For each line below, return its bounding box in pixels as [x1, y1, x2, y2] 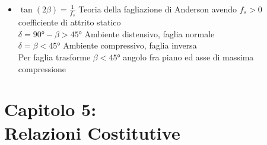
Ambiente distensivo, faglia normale [84, 27, 215, 40]
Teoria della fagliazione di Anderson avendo [78, 3, 237, 15]
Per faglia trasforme [18, 51, 91, 63]
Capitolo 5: [4, 97, 97, 121]
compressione [18, 62, 66, 75]
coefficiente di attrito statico [18, 16, 121, 28]
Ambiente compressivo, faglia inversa [63, 39, 197, 51]
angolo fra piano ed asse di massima [123, 51, 254, 63]
